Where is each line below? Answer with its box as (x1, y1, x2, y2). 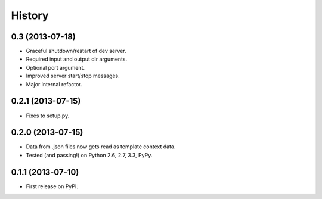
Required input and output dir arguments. (26, 55, 128, 63)
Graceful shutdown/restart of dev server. (26, 48, 126, 55)
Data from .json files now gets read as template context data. (26, 143, 176, 150)
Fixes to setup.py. (26, 112, 70, 119)
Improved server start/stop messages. (26, 72, 120, 80)
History (11, 9, 49, 22)
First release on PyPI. (26, 182, 79, 190)
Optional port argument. (26, 64, 85, 71)
